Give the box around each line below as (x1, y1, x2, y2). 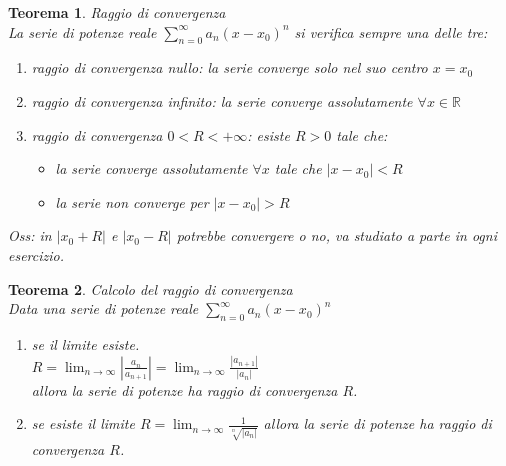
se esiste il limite (31, 413, 135, 434)
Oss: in (8, 225, 52, 246)
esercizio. (8, 244, 65, 265)
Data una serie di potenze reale (8, 298, 199, 319)
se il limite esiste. (31, 333, 140, 354)
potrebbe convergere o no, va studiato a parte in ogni (176, 225, 497, 246)
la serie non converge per (55, 191, 209, 212)
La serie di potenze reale (8, 21, 157, 42)
